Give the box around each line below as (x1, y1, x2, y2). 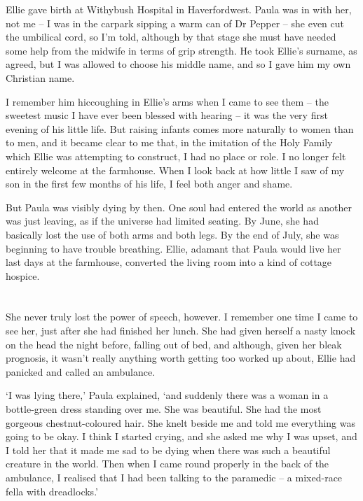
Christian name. (6, 70, 75, 85)
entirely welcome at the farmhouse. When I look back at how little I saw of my (6, 162, 345, 177)
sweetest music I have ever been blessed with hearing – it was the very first (6, 108, 328, 122)
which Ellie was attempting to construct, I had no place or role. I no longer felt (6, 148, 346, 163)
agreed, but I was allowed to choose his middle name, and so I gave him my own (6, 57, 351, 71)
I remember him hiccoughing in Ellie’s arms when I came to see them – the (6, 94, 329, 108)
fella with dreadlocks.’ (6, 484, 98, 498)
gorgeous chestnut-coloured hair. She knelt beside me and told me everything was (6, 415, 355, 430)
